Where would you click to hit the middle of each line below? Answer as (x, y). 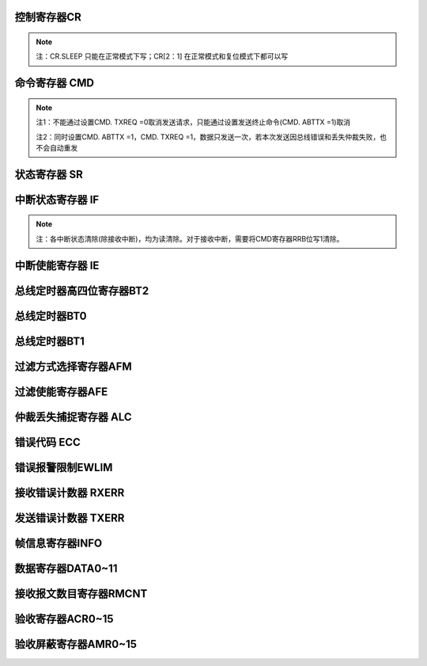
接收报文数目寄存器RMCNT (81, 594)
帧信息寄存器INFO (59, 543)
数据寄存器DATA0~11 (66, 568)
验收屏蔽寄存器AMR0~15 (76, 644)
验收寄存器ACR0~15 (64, 619)
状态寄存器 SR (49, 174)
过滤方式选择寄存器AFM (73, 366)
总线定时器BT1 (49, 341)
